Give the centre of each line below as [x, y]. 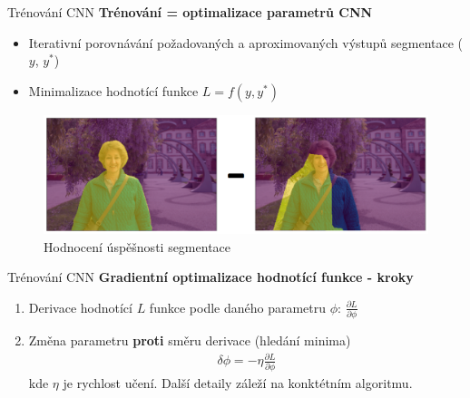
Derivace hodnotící [80, 307]
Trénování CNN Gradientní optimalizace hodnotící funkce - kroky [211, 277]
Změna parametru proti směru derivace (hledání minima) [190, 340]
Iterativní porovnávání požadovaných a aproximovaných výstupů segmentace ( [246, 42]
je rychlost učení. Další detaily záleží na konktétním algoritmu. [238, 382]
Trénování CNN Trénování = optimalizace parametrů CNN [190, 12]
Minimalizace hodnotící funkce [113, 90]
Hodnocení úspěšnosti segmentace [137, 246]
